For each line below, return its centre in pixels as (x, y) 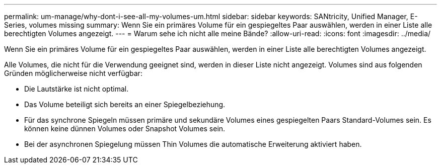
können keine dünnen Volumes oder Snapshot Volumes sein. (125, 129)
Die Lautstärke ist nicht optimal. (77, 89)
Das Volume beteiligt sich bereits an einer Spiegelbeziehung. (125, 104)
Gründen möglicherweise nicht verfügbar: (73, 73)
